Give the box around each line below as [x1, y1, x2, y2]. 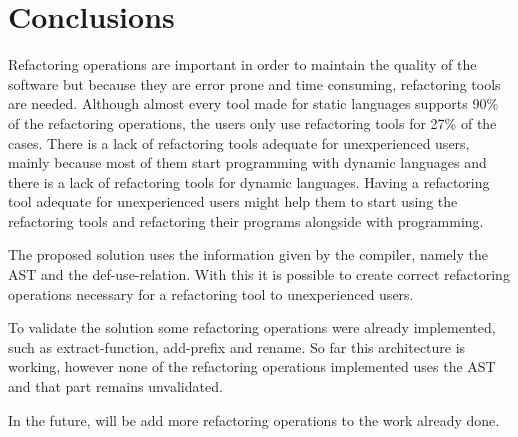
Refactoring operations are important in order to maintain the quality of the [8, 54, 477, 75]
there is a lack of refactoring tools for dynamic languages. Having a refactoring [8, 171, 490, 192]
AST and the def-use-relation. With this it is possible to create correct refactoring [8, 264, 510, 285]
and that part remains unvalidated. [8, 376, 223, 397]
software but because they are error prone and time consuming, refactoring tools [8, 73, 501, 94]
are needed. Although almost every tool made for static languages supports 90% [8, 93, 499, 114]
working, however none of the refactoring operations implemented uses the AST [8, 356, 496, 377]
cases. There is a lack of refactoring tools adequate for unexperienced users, [8, 132, 470, 153]
